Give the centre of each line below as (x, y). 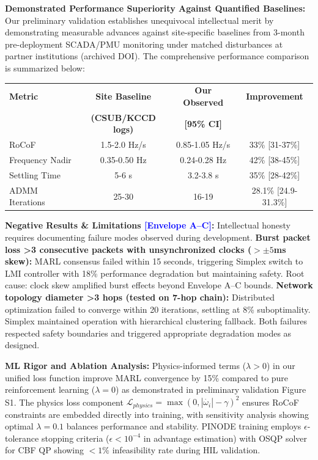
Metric (24, 96)
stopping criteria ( (75, 438)
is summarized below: (45, 68)
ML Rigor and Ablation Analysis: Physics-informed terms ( (126, 365)
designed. (22, 345)
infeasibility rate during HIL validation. (186, 450)
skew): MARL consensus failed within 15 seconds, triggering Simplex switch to (154, 261)
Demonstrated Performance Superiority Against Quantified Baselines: (155, 8)
